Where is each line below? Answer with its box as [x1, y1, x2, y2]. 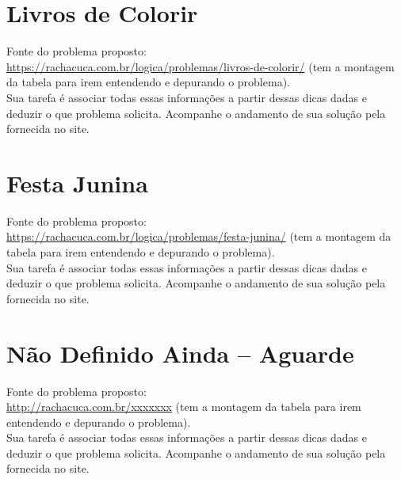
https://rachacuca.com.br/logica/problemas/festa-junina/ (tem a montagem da [6, 228, 391, 245]
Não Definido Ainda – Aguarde [6, 336, 354, 369]
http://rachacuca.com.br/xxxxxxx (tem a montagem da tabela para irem [6, 398, 361, 415]
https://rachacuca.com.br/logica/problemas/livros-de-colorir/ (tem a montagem [6, 58, 395, 74]
